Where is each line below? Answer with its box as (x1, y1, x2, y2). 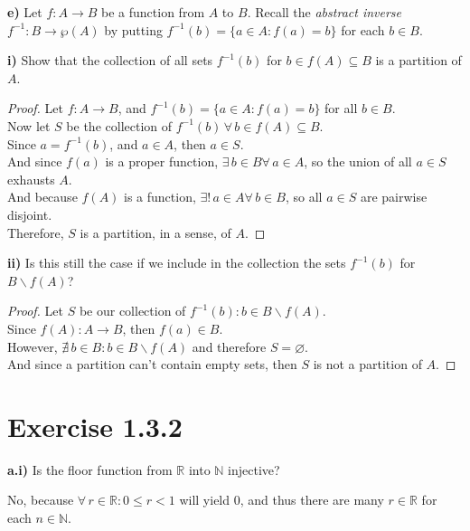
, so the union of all (304, 152, 412, 171)
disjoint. (7, 204, 52, 223)
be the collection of (66, 116, 173, 135)
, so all (285, 187, 323, 206)
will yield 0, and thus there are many (179, 490, 384, 509)
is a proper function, (105, 152, 219, 171)
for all (324, 99, 358, 118)
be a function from (101, 3, 205, 21)
